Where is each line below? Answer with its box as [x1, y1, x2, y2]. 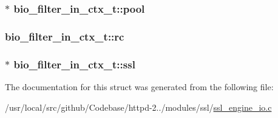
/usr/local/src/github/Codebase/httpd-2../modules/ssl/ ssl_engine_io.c [5, 100, 272, 113]
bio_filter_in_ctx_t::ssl [13, 56, 135, 71]
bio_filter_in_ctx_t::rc [5, 28, 124, 44]
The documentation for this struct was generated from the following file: [5, 80, 274, 93]
